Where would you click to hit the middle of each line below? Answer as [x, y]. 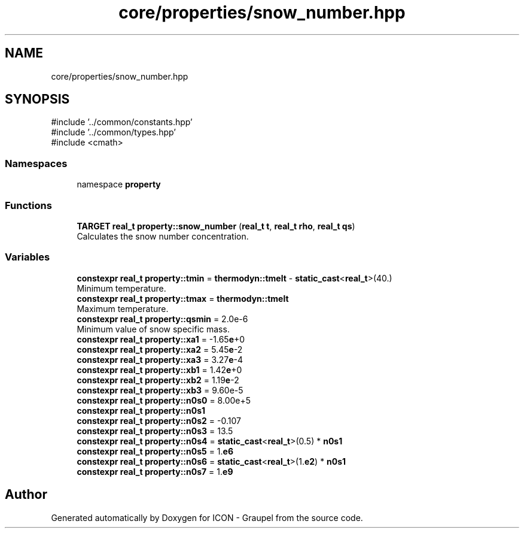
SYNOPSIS [37, 99]
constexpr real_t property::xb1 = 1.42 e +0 [159, 370]
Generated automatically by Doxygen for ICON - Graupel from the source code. [207, 517]
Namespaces [36, 163]
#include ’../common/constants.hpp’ [122, 122]
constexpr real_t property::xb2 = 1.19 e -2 [158, 380]
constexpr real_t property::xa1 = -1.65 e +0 [161, 339]
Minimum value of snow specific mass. [153, 329]
